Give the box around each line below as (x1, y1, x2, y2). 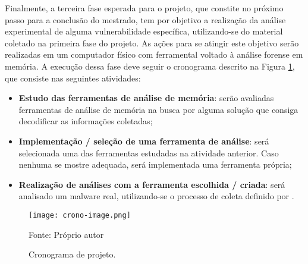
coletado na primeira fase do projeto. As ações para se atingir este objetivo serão (5, 36, 299, 49)
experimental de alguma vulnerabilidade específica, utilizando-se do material (5, 25, 283, 37)
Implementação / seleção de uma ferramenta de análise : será (18, 134, 269, 147)
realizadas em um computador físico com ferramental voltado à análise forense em (5, 48, 303, 61)
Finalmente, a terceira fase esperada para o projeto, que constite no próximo (5, 2, 284, 14)
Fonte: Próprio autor (29, 228, 104, 240)
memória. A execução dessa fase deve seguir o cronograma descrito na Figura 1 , (5, 59, 295, 72)
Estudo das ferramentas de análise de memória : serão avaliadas (18, 92, 274, 104)
